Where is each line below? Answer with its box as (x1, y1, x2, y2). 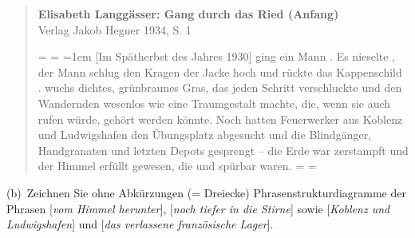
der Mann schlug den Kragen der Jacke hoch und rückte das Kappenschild (38, 63, 402, 80)
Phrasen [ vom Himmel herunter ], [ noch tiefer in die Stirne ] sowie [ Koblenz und (6, 200, 390, 216)
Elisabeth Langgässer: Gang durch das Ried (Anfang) (38, 6, 339, 22)
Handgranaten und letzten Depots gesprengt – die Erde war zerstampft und (38, 141, 409, 158)
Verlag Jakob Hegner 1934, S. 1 (38, 21, 192, 38)
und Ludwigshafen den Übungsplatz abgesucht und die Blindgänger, (38, 126, 372, 143)
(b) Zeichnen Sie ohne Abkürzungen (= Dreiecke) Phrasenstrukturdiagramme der (6, 184, 406, 200)
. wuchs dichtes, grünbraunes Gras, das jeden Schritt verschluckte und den (38, 79, 402, 96)
